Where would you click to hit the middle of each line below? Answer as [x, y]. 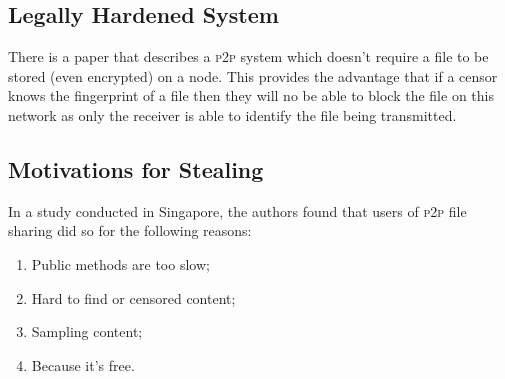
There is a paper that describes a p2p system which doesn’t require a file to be [248, 56]
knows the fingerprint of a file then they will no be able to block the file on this [251, 95]
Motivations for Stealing [136, 168]
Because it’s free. [83, 364]
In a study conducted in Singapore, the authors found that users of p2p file [237, 210]
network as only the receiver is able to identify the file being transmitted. [232, 114]
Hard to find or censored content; [133, 297]
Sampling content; [87, 331]
